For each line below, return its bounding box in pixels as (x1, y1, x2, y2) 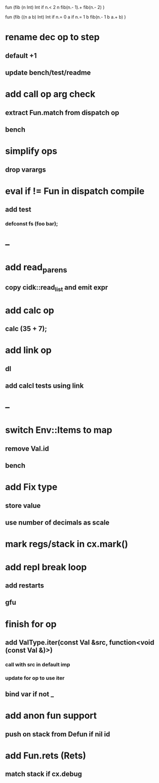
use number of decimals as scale (5, 518, 110, 527)
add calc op (5, 305, 54, 316)
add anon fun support (5, 710, 97, 721)
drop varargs (5, 165, 46, 174)
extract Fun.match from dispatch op (5, 108, 120, 117)
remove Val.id (5, 444, 49, 453)
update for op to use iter (5, 674, 65, 681)
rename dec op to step (5, 32, 100, 43)
